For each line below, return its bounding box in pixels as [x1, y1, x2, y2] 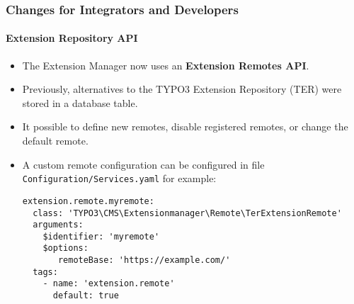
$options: [42, 243, 88, 254]
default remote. [22, 133, 88, 148]
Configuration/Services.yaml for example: [22, 171, 217, 186]
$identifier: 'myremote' [42, 231, 160, 242]
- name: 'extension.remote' [42, 278, 175, 289]
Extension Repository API [6, 30, 138, 45]
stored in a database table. [22, 95, 138, 110]
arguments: [33, 220, 84, 230]
